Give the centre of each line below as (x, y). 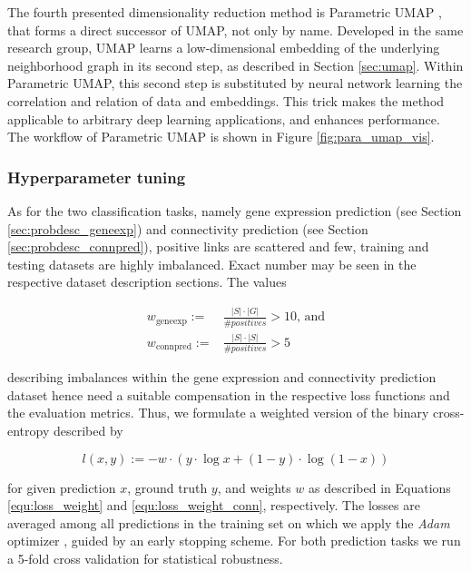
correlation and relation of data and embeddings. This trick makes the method (226, 100)
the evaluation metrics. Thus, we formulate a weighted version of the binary (218, 413)
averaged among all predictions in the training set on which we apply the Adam (229, 522)
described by (88, 431)
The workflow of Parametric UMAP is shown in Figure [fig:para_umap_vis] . (221, 137)
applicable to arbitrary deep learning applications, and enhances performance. (224, 118)
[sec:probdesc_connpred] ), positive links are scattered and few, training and (218, 246)
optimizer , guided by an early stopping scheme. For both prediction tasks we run (234, 541)
